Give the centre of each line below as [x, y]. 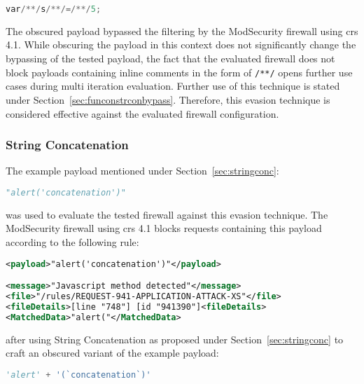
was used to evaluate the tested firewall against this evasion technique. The [167, 214]
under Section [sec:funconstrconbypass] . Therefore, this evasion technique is [168, 99]
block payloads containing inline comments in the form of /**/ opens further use [179, 72]
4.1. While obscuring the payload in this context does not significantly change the [181, 44]
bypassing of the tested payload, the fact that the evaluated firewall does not [170, 59]
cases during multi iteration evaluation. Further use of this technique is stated [173, 86]
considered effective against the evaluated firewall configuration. [142, 113]
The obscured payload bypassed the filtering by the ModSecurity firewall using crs [182, 30]
